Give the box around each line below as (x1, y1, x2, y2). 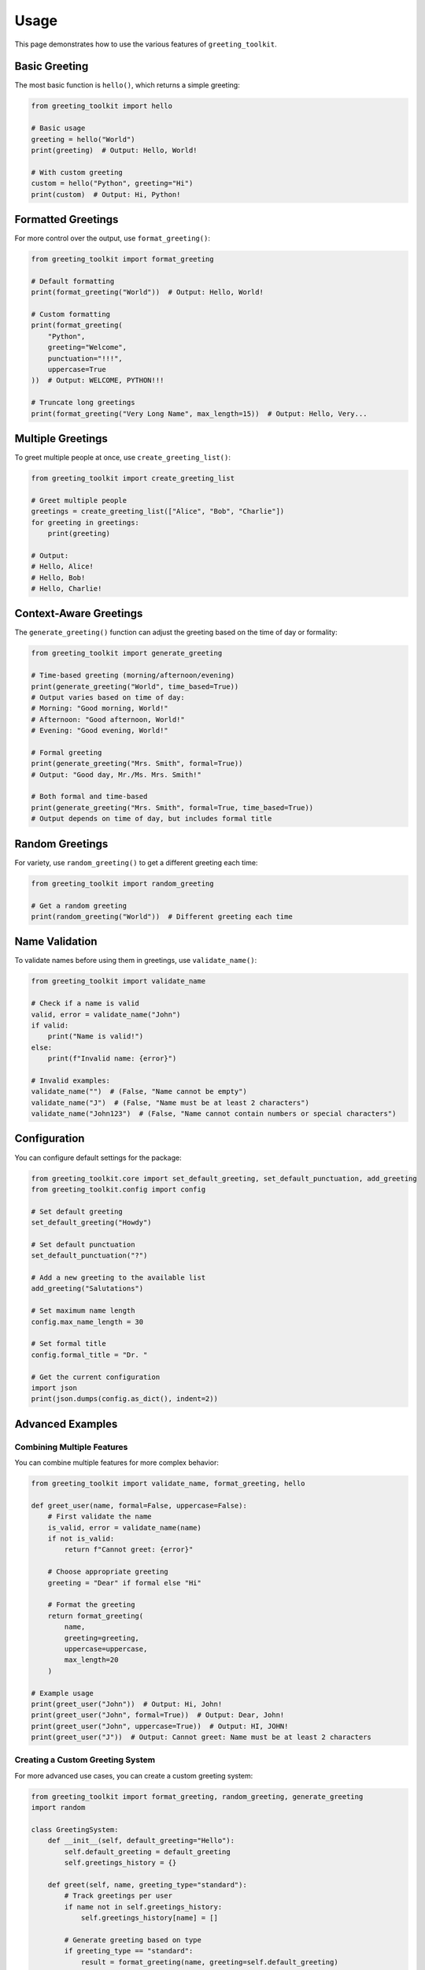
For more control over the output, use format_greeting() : (14, 233, 210, 243)
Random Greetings (14, 837, 109, 850)
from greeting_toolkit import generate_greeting (31, 649, 223, 658)
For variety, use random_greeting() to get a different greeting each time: (14, 857, 258, 867)
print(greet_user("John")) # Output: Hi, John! (31, 1699, 223, 1708)
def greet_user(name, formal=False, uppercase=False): (31, 1501, 247, 1510)
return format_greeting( (47, 1611, 144, 1620)
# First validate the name (47, 1512, 153, 1521)
